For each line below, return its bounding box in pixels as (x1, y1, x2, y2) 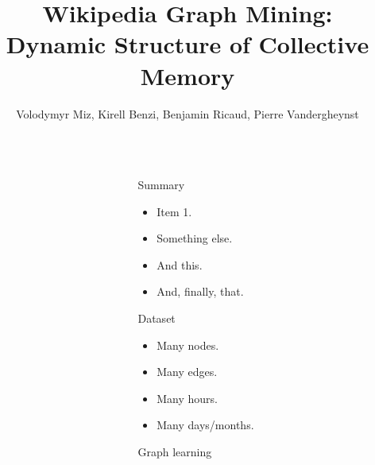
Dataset (137, 310, 176, 327)
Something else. (157, 230, 233, 246)
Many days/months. (157, 417, 254, 433)
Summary (137, 176, 185, 193)
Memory (140, 59, 235, 91)
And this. (157, 256, 203, 273)
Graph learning (137, 444, 212, 460)
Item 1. (157, 203, 192, 219)
